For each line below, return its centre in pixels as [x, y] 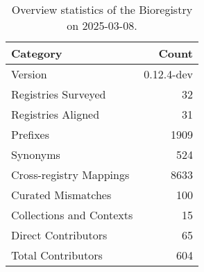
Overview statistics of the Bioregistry [102, 9]
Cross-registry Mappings [70, 175]
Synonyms [36, 154]
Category [37, 53]
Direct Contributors [59, 235]
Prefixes [31, 134]
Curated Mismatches [61, 195]
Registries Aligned [56, 114]
